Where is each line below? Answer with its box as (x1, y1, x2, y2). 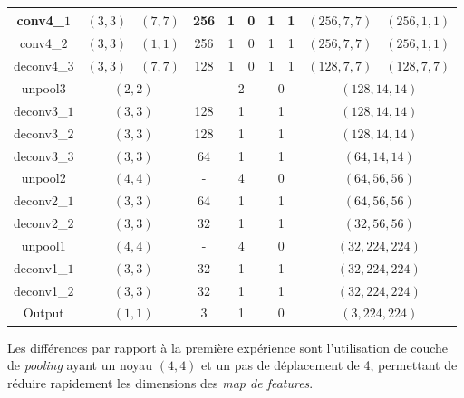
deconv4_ (14, 56, 68, 75)
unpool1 (21, 235, 66, 254)
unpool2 (21, 168, 66, 187)
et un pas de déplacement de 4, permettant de (201, 355, 458, 374)
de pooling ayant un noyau (7, 355, 153, 374)
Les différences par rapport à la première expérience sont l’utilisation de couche (7, 337, 449, 356)
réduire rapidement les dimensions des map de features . (7, 373, 314, 392)
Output (23, 303, 64, 322)
